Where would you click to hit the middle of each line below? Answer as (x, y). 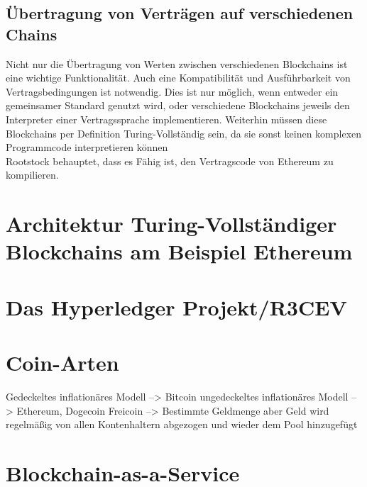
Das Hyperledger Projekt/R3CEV (176, 307)
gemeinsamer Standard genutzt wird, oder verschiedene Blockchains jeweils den (178, 105)
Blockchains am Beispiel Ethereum (179, 251)
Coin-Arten (62, 363)
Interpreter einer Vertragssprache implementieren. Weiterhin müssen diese (166, 119)
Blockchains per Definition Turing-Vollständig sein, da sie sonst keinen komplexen (184, 133)
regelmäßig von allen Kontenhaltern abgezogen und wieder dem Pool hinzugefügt (182, 424)
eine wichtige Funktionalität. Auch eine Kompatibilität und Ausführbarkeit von (178, 78)
